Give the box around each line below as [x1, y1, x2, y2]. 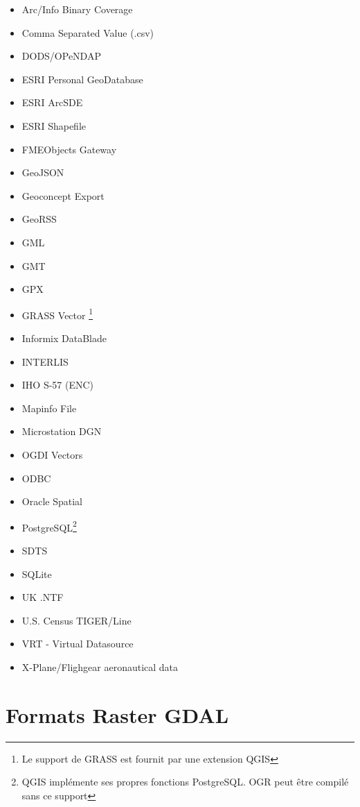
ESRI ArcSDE [21, 95, 83, 110]
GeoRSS [21, 212, 57, 226]
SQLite [21, 566, 52, 581]
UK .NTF [21, 590, 64, 604]
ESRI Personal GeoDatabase [21, 71, 143, 86]
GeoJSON [21, 165, 64, 180]
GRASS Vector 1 [21, 305, 93, 322]
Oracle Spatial [21, 494, 82, 509]
